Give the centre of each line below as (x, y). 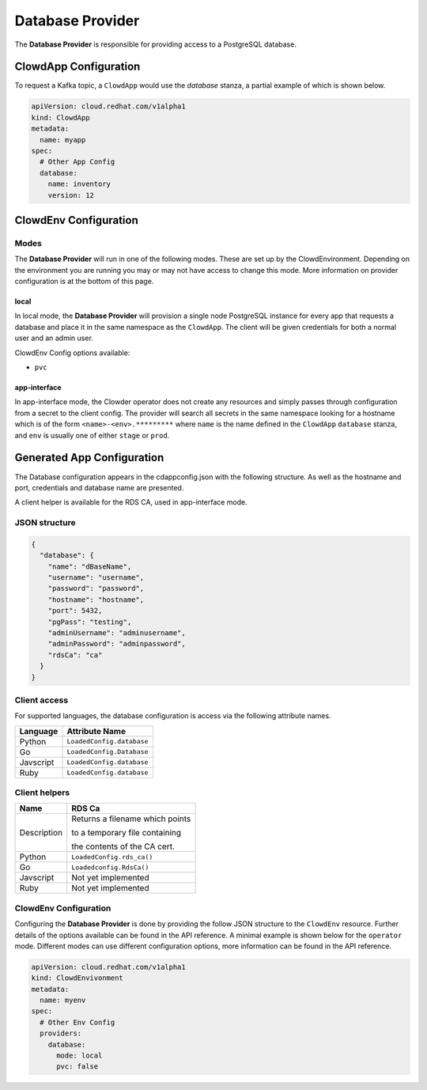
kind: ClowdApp (60, 117)
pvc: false (77, 1067)
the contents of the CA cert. (123, 846)
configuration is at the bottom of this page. (84, 282)
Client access (42, 700)
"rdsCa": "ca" (75, 655)
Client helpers (42, 793)
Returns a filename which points (131, 819)
